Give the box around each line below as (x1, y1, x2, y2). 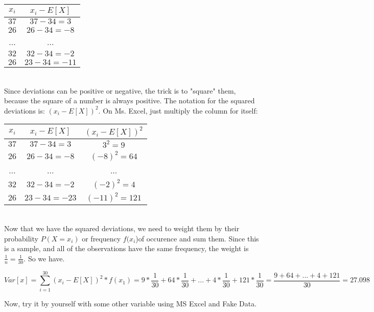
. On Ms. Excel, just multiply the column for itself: (98, 105, 258, 116)
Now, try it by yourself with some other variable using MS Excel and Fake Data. (4, 298, 257, 308)
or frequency (82, 233, 121, 243)
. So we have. (24, 253, 65, 263)
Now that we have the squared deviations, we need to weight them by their (4, 222, 240, 233)
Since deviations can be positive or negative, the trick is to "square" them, (4, 85, 236, 96)
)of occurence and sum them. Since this (135, 233, 259, 243)
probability (4, 233, 38, 243)
